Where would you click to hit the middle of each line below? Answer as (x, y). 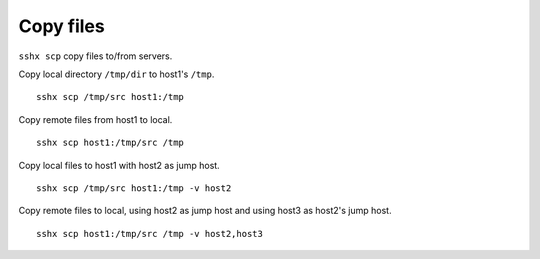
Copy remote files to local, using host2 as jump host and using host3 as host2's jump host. (205, 211)
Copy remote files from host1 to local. (95, 119)
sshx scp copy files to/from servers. (95, 56)
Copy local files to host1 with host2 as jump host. (119, 165)
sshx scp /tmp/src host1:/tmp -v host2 (134, 188)
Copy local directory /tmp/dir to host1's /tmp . (116, 74)
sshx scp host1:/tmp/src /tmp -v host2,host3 (150, 233)
